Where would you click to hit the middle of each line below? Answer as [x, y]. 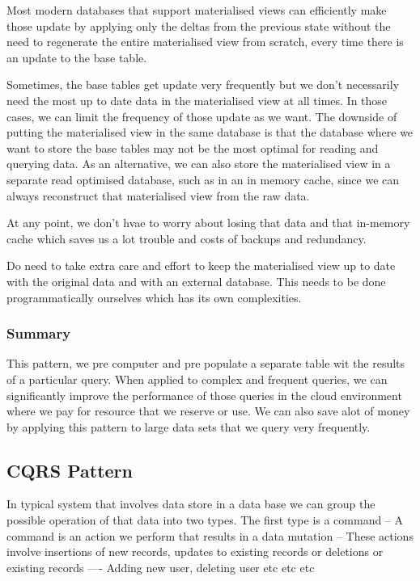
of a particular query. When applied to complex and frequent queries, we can [197, 379]
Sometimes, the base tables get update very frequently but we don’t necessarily [203, 84]
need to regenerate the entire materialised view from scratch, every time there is [205, 42]
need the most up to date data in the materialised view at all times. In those [197, 100]
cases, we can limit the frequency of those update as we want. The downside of [202, 116]
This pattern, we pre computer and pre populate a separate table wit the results [206, 363]
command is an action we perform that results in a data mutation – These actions [210, 535]
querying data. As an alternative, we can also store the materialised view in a [199, 164]
